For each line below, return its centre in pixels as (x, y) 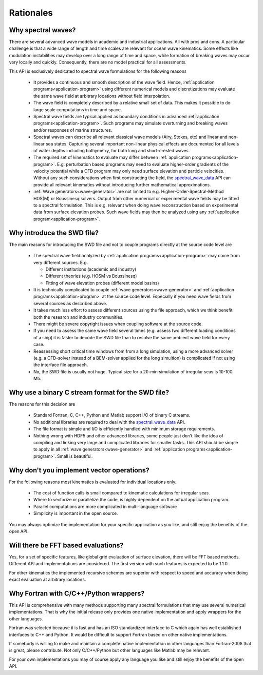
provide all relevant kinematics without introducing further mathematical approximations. (122, 184)
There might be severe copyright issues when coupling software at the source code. (118, 324)
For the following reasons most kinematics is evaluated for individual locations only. (93, 482)
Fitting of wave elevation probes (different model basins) (102, 283)
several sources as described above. (70, 303)
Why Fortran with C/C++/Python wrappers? (77, 593)
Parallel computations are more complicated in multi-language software (105, 506)
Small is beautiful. (75, 456)
